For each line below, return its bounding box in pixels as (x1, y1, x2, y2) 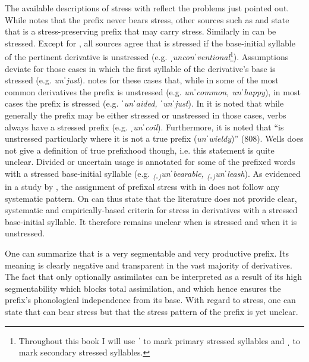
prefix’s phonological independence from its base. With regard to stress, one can (5, 294, 296, 306)
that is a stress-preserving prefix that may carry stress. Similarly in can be (5, 25, 276, 38)
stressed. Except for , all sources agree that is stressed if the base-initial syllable (5, 36, 295, 49)
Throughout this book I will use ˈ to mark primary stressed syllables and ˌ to (18, 334, 301, 347)
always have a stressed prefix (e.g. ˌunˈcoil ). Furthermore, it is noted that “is (5, 120, 284, 133)
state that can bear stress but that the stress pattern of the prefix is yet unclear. (5, 305, 298, 318)
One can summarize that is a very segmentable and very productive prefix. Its (5, 247, 289, 260)
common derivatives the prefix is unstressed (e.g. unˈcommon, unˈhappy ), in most (5, 85, 301, 98)
